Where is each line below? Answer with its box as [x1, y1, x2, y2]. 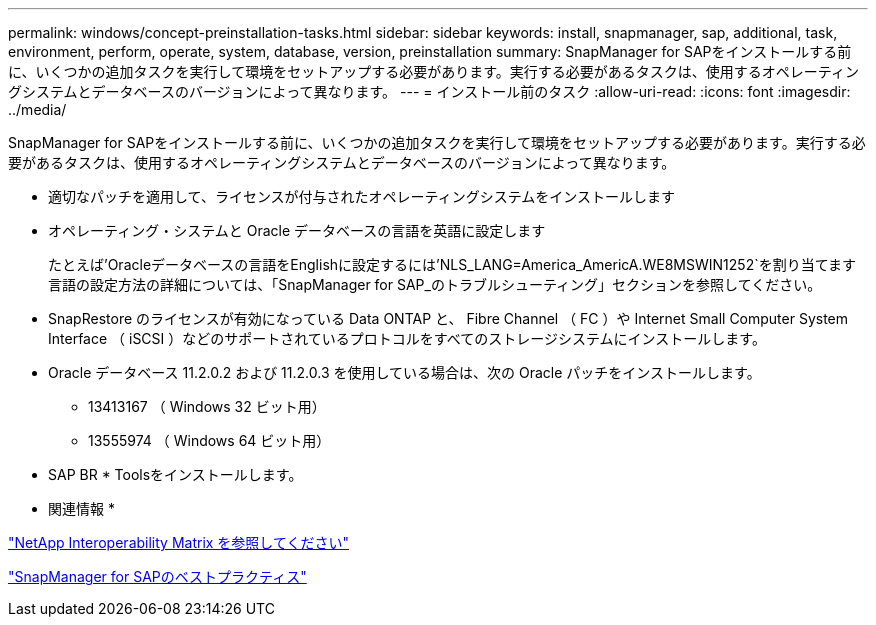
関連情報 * [48, 500, 115, 517]
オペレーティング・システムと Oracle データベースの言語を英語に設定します [48, 222, 546, 239]
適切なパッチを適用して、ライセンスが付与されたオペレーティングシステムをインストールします [48, 188, 676, 205]
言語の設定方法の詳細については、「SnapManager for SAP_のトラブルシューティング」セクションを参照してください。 [48, 276, 822, 293]
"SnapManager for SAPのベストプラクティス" [8, 568, 307, 585]
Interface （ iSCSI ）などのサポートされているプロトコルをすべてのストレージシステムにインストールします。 [48, 330, 766, 347]
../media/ [8, 101, 67, 118]
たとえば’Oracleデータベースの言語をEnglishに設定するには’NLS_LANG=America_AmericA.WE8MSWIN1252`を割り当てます [48, 256, 856, 273]
